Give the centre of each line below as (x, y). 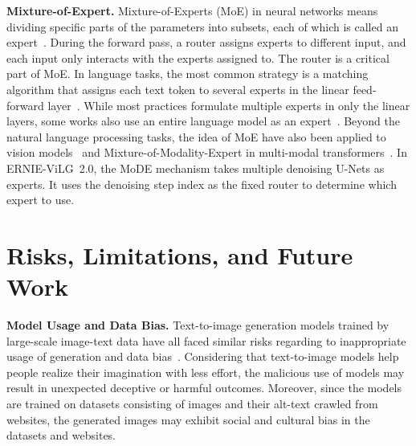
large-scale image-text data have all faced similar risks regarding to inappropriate (206, 340)
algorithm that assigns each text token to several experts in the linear (178, 89)
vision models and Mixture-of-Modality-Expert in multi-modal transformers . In (207, 152)
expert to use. (41, 200)
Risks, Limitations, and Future (180, 254)
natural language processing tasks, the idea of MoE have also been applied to (196, 136)
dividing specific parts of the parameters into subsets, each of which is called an (202, 26)
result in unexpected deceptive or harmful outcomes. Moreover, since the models (204, 388)
